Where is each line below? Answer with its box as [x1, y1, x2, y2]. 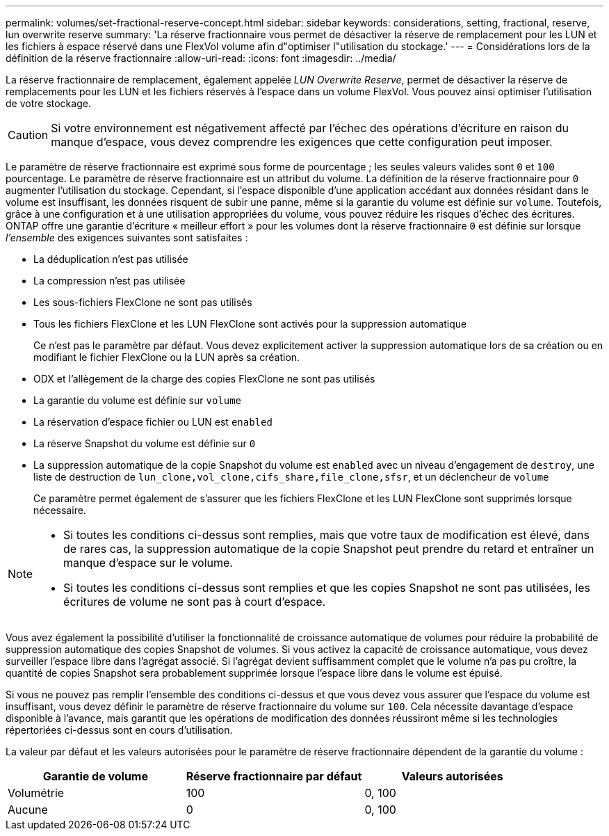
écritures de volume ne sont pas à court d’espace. [63, 595, 326, 609]
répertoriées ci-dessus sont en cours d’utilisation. [6, 724, 233, 736]
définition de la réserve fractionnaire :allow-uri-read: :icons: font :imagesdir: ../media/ [6, 52, 396, 64]
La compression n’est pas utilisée [33, 275, 186, 287]
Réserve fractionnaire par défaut [186, 769, 362, 783]
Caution [8, 128, 49, 142]
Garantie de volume [42, 769, 148, 783]
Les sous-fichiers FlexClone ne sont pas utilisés [33, 296, 252, 308]
